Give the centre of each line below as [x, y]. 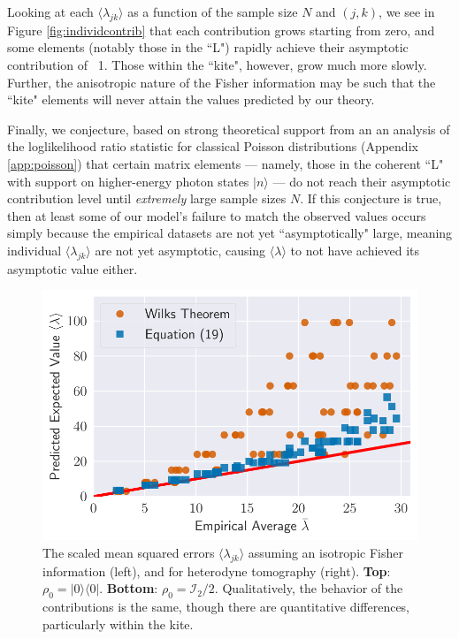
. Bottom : [129, 588]
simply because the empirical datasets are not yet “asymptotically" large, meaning [230, 233]
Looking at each [50, 11]
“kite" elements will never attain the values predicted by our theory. [191, 99]
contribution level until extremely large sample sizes [147, 198]
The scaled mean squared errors [129, 553]
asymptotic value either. [73, 268]
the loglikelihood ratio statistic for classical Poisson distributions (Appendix [213, 146]
